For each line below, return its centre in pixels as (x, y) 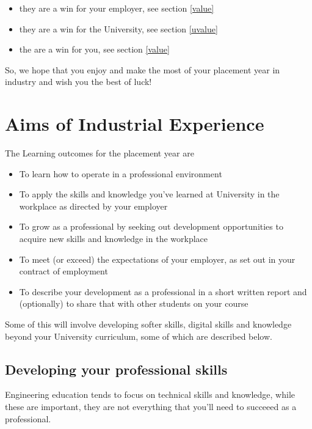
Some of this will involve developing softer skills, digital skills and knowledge (148, 324)
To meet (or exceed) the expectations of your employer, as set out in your (157, 259)
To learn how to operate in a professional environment (121, 173)
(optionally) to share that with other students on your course (134, 303)
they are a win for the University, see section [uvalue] (118, 28)
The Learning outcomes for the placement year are (100, 153)
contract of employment (63, 271)
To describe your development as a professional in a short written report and (163, 291)
